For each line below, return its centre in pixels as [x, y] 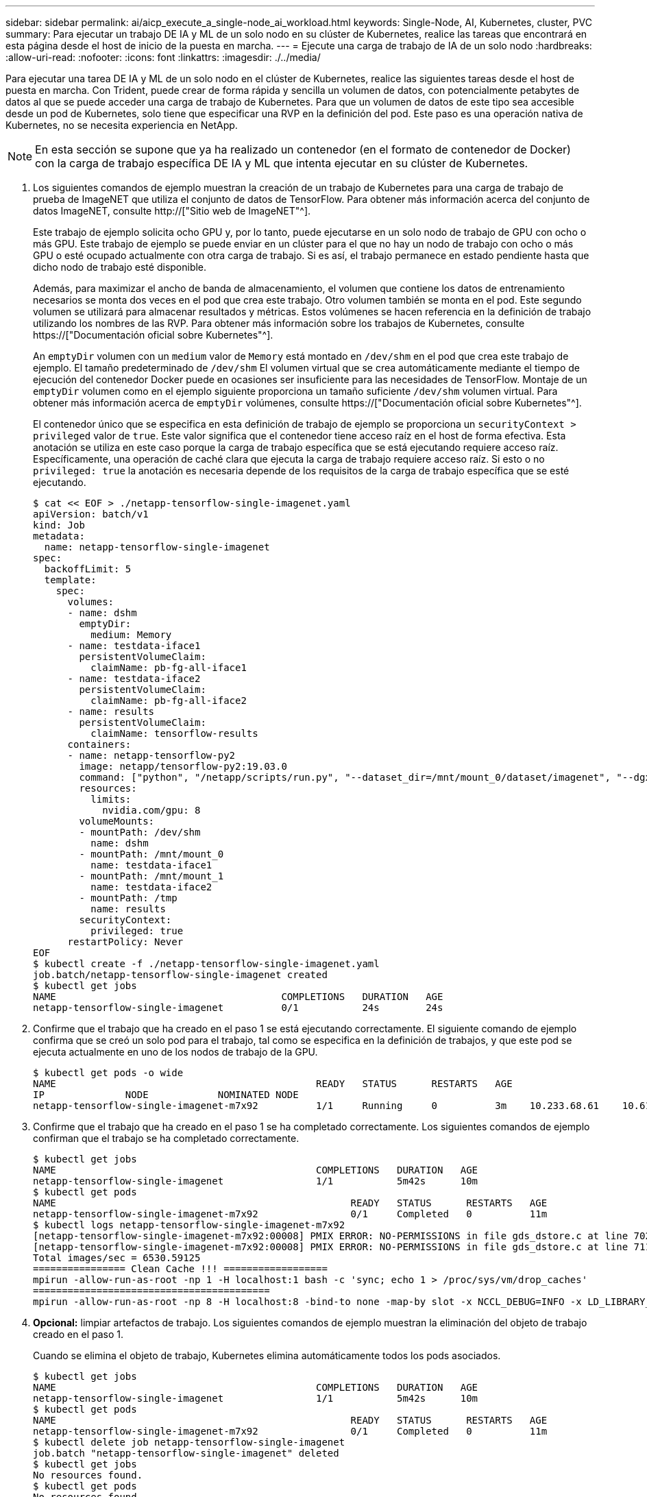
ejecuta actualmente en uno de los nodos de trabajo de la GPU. [175, 1052]
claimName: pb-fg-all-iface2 [169, 701]
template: [70, 580]
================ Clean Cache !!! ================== [180, 1269]
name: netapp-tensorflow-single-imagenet [157, 547]
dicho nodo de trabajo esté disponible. [120, 267]
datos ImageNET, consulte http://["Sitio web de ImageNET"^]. [172, 211]
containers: [99, 744]
